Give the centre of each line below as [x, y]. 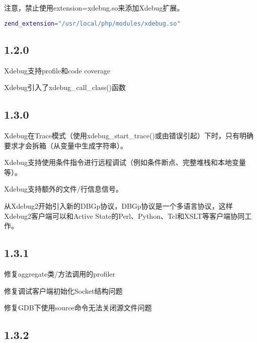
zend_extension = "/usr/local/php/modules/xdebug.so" [92, 23]
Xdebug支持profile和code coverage [57, 70]
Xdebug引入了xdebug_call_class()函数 [65, 87]
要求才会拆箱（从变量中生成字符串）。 [66, 145]
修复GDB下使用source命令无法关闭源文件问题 [78, 308]
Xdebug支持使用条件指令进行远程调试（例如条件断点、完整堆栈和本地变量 [125, 162]
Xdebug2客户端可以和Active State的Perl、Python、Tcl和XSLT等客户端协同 [124, 216]
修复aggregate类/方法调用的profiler [60, 274]
